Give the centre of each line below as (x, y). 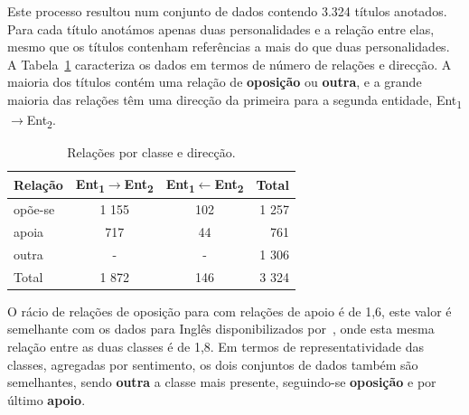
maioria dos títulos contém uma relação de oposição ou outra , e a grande (215, 82)
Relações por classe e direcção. (151, 152)
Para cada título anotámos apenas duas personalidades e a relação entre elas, (221, 28)
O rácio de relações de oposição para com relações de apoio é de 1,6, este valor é (230, 311)
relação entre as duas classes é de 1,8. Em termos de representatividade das (216, 346)
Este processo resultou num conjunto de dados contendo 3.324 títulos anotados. (227, 11)
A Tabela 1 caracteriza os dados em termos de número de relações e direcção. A (230, 64)
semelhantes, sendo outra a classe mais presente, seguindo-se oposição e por (222, 382)
